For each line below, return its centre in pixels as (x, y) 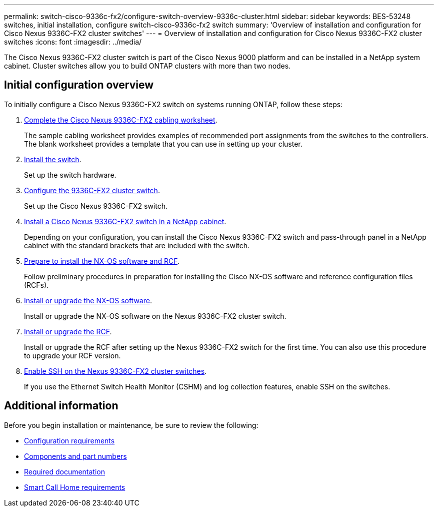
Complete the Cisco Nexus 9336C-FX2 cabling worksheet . (121, 120)
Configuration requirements (69, 440)
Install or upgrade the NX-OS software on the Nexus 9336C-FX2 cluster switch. (155, 316)
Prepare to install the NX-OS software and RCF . (102, 261)
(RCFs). (36, 285)
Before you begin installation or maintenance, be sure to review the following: (131, 425)
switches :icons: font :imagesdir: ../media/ (73, 42)
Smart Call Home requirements (75, 487)
